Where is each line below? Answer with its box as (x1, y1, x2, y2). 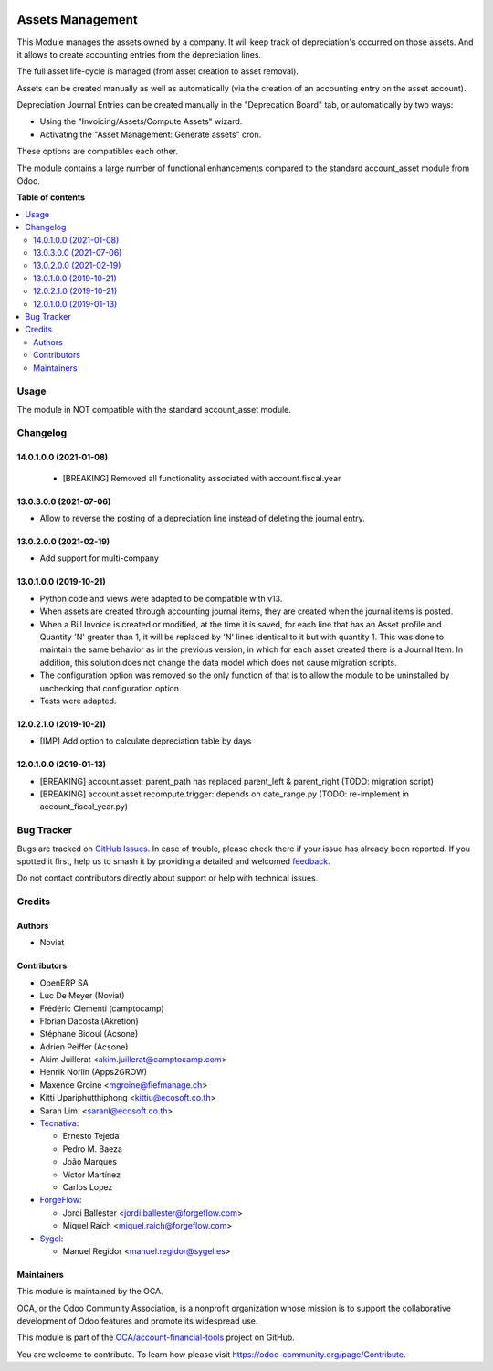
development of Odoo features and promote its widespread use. (16, 1315, 258, 1326)
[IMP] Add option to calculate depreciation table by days (39, 735, 252, 746)
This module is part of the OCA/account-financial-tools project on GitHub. (16, 1332, 296, 1343)
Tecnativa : (39, 1118, 79, 1129)
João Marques (62, 1156, 118, 1167)
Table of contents (16, 192, 86, 203)
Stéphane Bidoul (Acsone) (39, 1028, 139, 1039)
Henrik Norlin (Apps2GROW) (39, 1067, 148, 1078)
